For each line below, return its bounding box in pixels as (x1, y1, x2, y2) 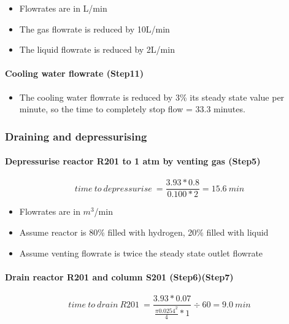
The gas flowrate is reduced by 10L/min (19, 22, 170, 35)
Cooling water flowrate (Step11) (5, 67, 144, 80)
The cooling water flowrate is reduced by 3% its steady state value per (19, 90, 285, 103)
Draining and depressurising (5, 128, 147, 144)
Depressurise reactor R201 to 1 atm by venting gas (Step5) (5, 155, 261, 168)
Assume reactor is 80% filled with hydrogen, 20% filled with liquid (19, 226, 269, 239)
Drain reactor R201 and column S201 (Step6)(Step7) (5, 270, 234, 283)
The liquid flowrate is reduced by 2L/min (19, 43, 175, 56)
